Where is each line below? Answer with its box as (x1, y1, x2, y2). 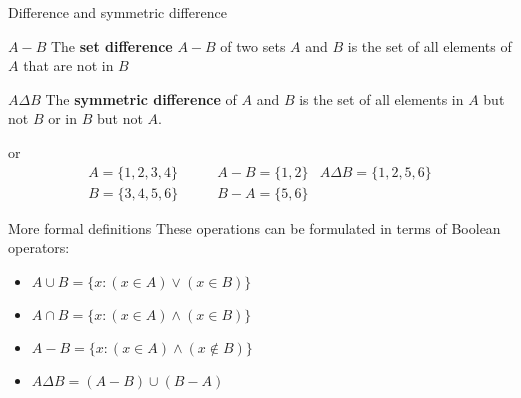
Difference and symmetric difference (8, 2, 227, 22)
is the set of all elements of (347, 35, 512, 56)
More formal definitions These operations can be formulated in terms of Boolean (8, 217, 501, 238)
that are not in (23, 55, 114, 76)
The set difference (50, 35, 173, 56)
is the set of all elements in (299, 88, 464, 109)
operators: (8, 237, 70, 258)
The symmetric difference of (45, 88, 237, 109)
